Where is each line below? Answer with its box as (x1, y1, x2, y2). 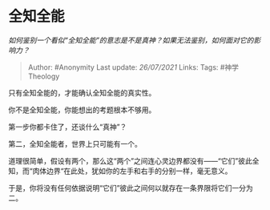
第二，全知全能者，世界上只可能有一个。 (8, 139, 142, 148)
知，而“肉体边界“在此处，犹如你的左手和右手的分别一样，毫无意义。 (8, 166, 232, 176)
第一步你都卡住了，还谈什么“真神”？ (8, 122, 127, 131)
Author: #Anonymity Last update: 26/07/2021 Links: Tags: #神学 (27, 62, 239, 72)
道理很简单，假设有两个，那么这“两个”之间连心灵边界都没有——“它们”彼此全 (8, 155, 260, 165)
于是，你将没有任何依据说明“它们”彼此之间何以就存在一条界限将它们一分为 (8, 183, 254, 192)
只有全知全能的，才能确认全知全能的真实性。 (8, 87, 156, 97)
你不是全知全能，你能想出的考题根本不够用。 (8, 105, 156, 115)
